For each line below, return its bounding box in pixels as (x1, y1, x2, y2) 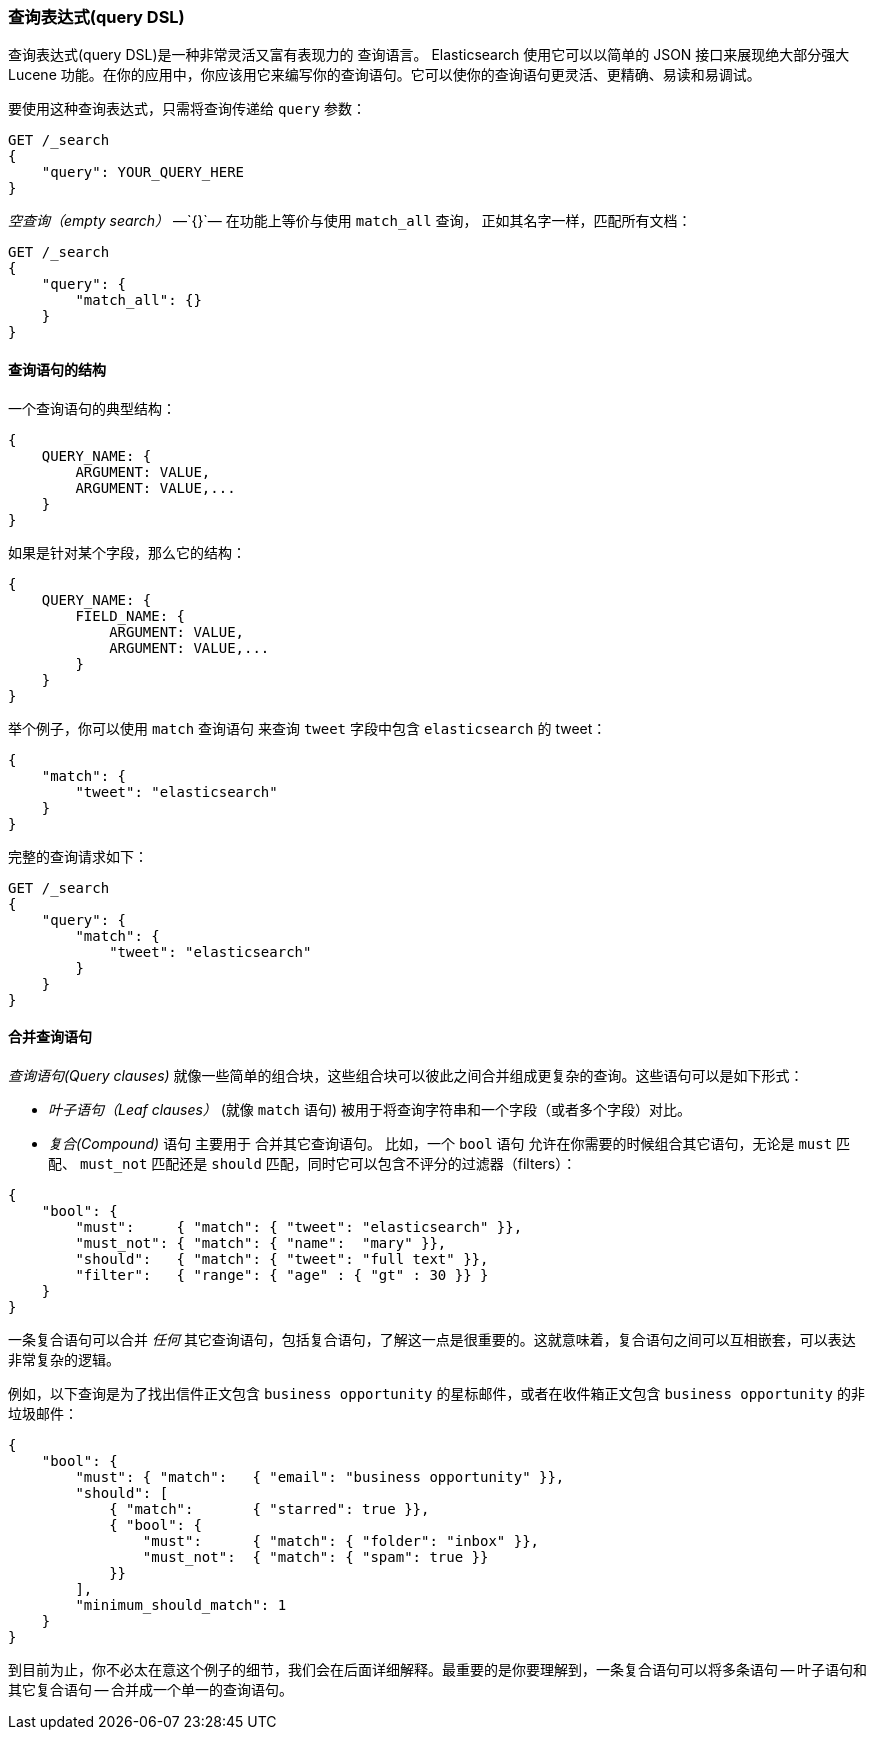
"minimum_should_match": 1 (75, 1596, 287, 1613)
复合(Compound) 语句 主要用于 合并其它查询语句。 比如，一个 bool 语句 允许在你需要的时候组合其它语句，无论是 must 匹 (48, 1134, 851, 1152)
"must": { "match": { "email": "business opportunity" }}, (75, 1468, 565, 1485)
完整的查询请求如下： (8, 847, 148, 865)
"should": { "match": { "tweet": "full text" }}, (75, 1250, 489, 1267)
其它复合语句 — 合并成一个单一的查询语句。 (8, 1680, 294, 1698)
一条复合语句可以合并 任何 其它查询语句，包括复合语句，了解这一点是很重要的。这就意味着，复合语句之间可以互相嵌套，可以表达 (8, 1330, 856, 1348)
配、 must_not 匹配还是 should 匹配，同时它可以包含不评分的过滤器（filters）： (48, 1154, 577, 1172)
